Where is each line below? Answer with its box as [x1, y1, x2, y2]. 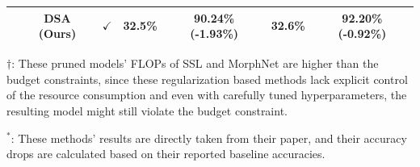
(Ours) [38, 25, 77, 42]
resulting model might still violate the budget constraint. [6, 102, 288, 119]
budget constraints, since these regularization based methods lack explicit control [6, 70, 408, 87]
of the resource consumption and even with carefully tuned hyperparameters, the [6, 86, 407, 103]
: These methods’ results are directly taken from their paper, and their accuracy [10, 129, 407, 146]
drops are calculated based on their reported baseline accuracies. [6, 145, 325, 162]
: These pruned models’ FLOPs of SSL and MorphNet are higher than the [11, 55, 379, 72]
